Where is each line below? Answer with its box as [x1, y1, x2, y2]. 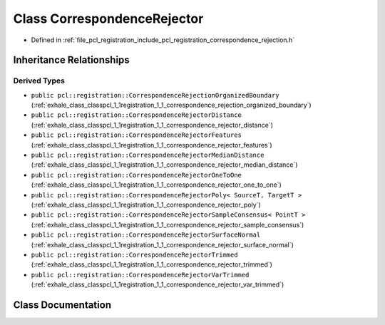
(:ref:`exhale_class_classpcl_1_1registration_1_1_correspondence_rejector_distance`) [31, 120, 274, 129]
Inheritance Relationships [13, 54, 130, 66]
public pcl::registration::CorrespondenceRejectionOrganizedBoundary [31, 91, 279, 99]
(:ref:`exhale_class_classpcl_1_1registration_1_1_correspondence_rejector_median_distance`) [31, 160, 298, 169]
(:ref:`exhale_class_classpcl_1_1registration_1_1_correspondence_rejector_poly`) [31, 200, 261, 209]
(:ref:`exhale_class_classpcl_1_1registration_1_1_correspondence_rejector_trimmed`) [31, 260, 272, 269]
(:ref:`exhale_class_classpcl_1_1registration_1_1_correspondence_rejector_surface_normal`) [31, 240, 294, 249]
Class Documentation [13, 299, 112, 311]
